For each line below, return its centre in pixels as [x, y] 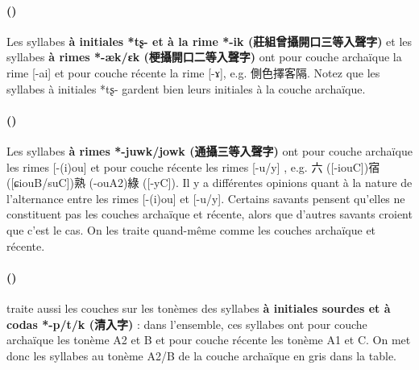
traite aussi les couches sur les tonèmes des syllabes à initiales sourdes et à [199, 308]
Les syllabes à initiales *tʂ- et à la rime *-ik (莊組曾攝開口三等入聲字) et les [209, 41]
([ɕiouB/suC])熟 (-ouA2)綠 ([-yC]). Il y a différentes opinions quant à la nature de [209, 183]
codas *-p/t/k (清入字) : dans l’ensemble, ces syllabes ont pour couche [187, 324]
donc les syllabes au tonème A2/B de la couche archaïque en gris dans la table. [201, 355]
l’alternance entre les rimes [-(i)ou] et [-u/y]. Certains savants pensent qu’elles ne [206, 198]
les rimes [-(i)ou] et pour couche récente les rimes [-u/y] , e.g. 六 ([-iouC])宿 [193, 166]
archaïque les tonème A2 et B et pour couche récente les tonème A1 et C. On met [209, 340]
